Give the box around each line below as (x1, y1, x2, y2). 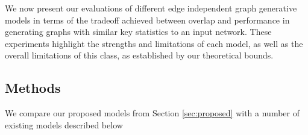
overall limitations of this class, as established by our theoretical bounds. (5, 49, 274, 61)
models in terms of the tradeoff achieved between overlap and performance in (5, 13, 290, 26)
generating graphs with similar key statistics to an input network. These (5, 25, 272, 38)
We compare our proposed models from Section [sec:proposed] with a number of (5, 107, 300, 119)
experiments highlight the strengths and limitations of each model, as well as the (5, 37, 303, 49)
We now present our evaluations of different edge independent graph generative (5, 2, 297, 14)
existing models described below (5, 118, 123, 131)
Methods (5, 78, 61, 97)
